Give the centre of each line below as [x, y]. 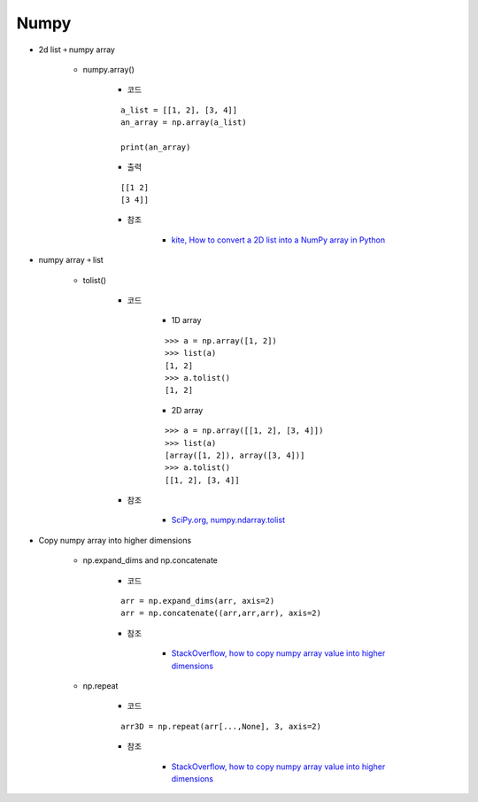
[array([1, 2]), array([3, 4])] [235, 455]
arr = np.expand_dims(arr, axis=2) [198, 601]
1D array [186, 320]
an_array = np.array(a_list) [184, 123]
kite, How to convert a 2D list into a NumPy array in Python [278, 240]
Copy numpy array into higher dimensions [115, 540]
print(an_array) [156, 147]
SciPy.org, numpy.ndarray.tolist [228, 520]
